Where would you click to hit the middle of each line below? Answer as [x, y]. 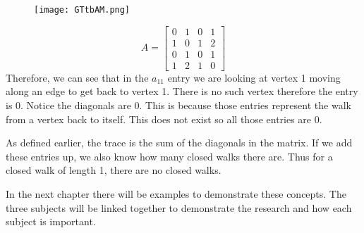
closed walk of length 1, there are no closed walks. [114, 170]
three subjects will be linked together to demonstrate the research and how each [179, 207]
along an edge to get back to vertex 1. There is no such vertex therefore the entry [182, 91]
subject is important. [51, 221]
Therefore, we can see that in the [77, 77]
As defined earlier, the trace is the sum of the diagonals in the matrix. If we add [179, 143]
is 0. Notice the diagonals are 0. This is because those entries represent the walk [178, 105]
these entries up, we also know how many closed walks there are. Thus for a [169, 156]
